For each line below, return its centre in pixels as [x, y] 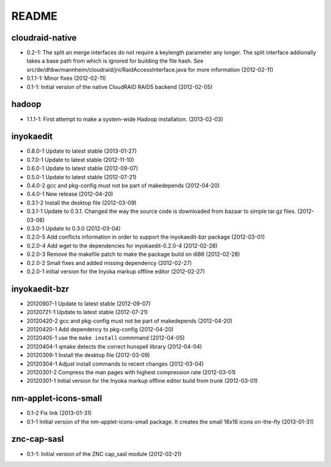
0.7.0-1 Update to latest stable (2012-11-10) [81, 160]
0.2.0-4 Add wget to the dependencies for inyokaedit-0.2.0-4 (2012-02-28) [122, 245]
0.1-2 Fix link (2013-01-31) [59, 413]
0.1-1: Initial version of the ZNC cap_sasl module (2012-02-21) [104, 453]
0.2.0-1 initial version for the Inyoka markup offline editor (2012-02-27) [116, 271]
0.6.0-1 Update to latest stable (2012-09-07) [82, 168]
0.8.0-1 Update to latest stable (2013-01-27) [82, 151]
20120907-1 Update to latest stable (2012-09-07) [89, 303]
